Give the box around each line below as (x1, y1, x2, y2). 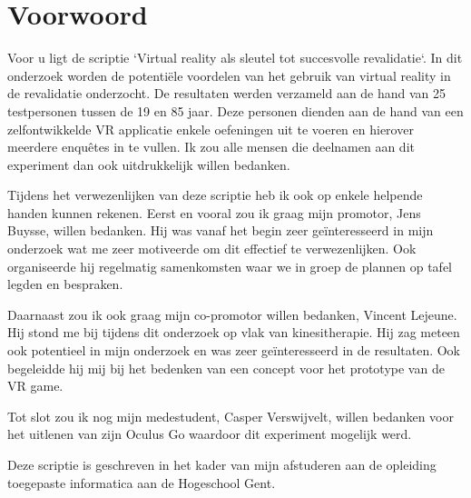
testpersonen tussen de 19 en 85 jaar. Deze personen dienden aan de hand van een (7, 101, 464, 120)
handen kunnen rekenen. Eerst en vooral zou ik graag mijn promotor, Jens (7, 203, 421, 222)
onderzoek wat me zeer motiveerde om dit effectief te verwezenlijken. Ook (7, 239, 417, 258)
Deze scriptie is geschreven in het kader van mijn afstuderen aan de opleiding (7, 455, 437, 473)
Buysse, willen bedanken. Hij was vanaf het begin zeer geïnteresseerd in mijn (7, 221, 434, 240)
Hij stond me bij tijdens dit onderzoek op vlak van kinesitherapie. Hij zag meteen (7, 323, 460, 342)
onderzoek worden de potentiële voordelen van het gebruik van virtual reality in (7, 65, 451, 85)
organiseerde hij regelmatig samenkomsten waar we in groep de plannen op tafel (7, 256, 453, 275)
